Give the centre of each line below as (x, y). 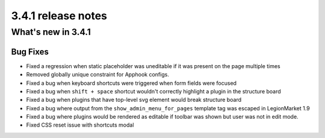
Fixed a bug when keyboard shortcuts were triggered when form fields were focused (132, 83)
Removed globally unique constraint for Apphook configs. (98, 75)
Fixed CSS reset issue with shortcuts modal (80, 125)
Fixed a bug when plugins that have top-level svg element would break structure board (134, 100)
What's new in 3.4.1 (51, 32)
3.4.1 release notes (59, 16)
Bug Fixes (30, 52)
